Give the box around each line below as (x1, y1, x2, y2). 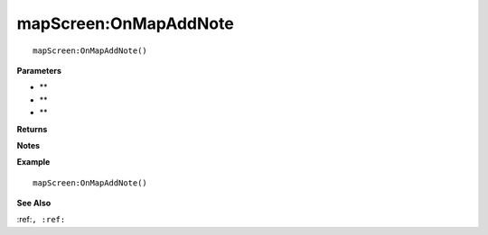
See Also (16, 198, 52, 209)
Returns (16, 123, 48, 134)
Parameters (16, 65, 62, 76)
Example (16, 157, 51, 167)
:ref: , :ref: (16, 214, 66, 225)
